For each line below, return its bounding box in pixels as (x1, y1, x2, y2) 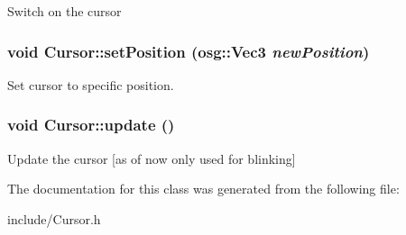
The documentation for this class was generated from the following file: (7, 179, 400, 198)
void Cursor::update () (7, 113, 175, 136)
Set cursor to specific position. (7, 75, 174, 94)
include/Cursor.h (7, 209, 101, 228)
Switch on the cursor (7, 2, 122, 20)
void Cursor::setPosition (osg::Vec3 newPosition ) (7, 40, 370, 62)
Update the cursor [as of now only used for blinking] (7, 149, 296, 167)
